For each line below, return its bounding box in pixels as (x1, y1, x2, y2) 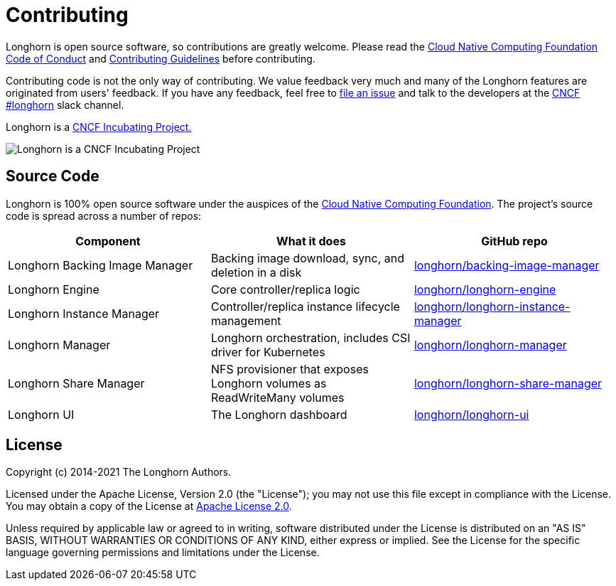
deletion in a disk (210, 265, 302, 279)
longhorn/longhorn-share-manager (414, 375, 603, 390)
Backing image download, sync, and (210, 250, 405, 265)
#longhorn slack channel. (6, 98, 124, 111)
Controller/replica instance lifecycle (210, 299, 400, 314)
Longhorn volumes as (210, 375, 327, 390)
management (210, 313, 281, 328)
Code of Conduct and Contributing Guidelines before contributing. (6, 52, 315, 65)
